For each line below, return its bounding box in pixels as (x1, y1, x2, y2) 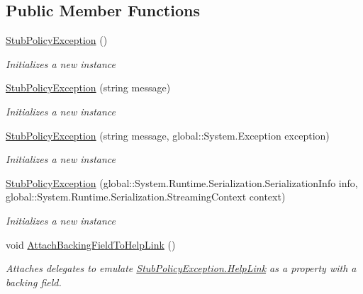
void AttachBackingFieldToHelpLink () (6, 237, 176, 251)
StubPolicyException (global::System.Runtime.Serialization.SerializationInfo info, (6, 175, 358, 190)
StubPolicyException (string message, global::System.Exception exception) (6, 128, 330, 142)
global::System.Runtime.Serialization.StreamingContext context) (6, 189, 286, 204)
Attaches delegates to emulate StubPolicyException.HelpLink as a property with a (6, 261, 357, 276)
